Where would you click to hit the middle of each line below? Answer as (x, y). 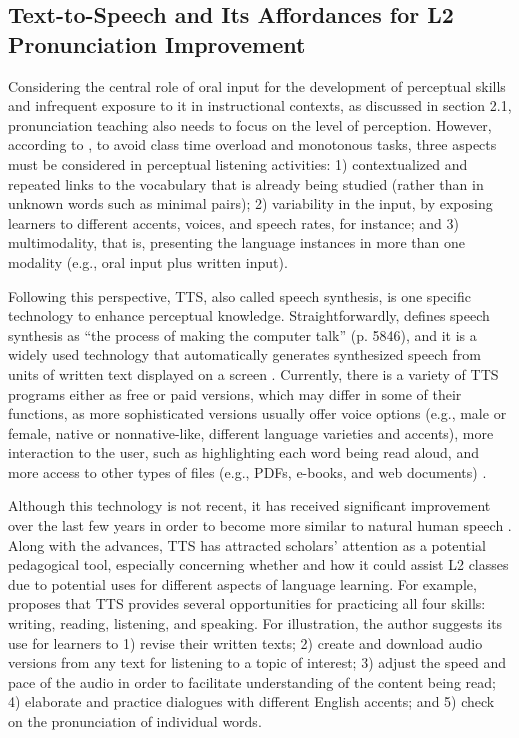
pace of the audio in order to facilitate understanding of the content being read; (252, 681)
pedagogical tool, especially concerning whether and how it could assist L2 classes (258, 564)
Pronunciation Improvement (157, 43)
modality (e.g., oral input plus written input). (148, 261)
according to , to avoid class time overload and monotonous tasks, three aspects (252, 144)
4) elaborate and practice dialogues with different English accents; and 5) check (251, 701)
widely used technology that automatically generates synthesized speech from (244, 354)
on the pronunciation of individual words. (135, 721)
